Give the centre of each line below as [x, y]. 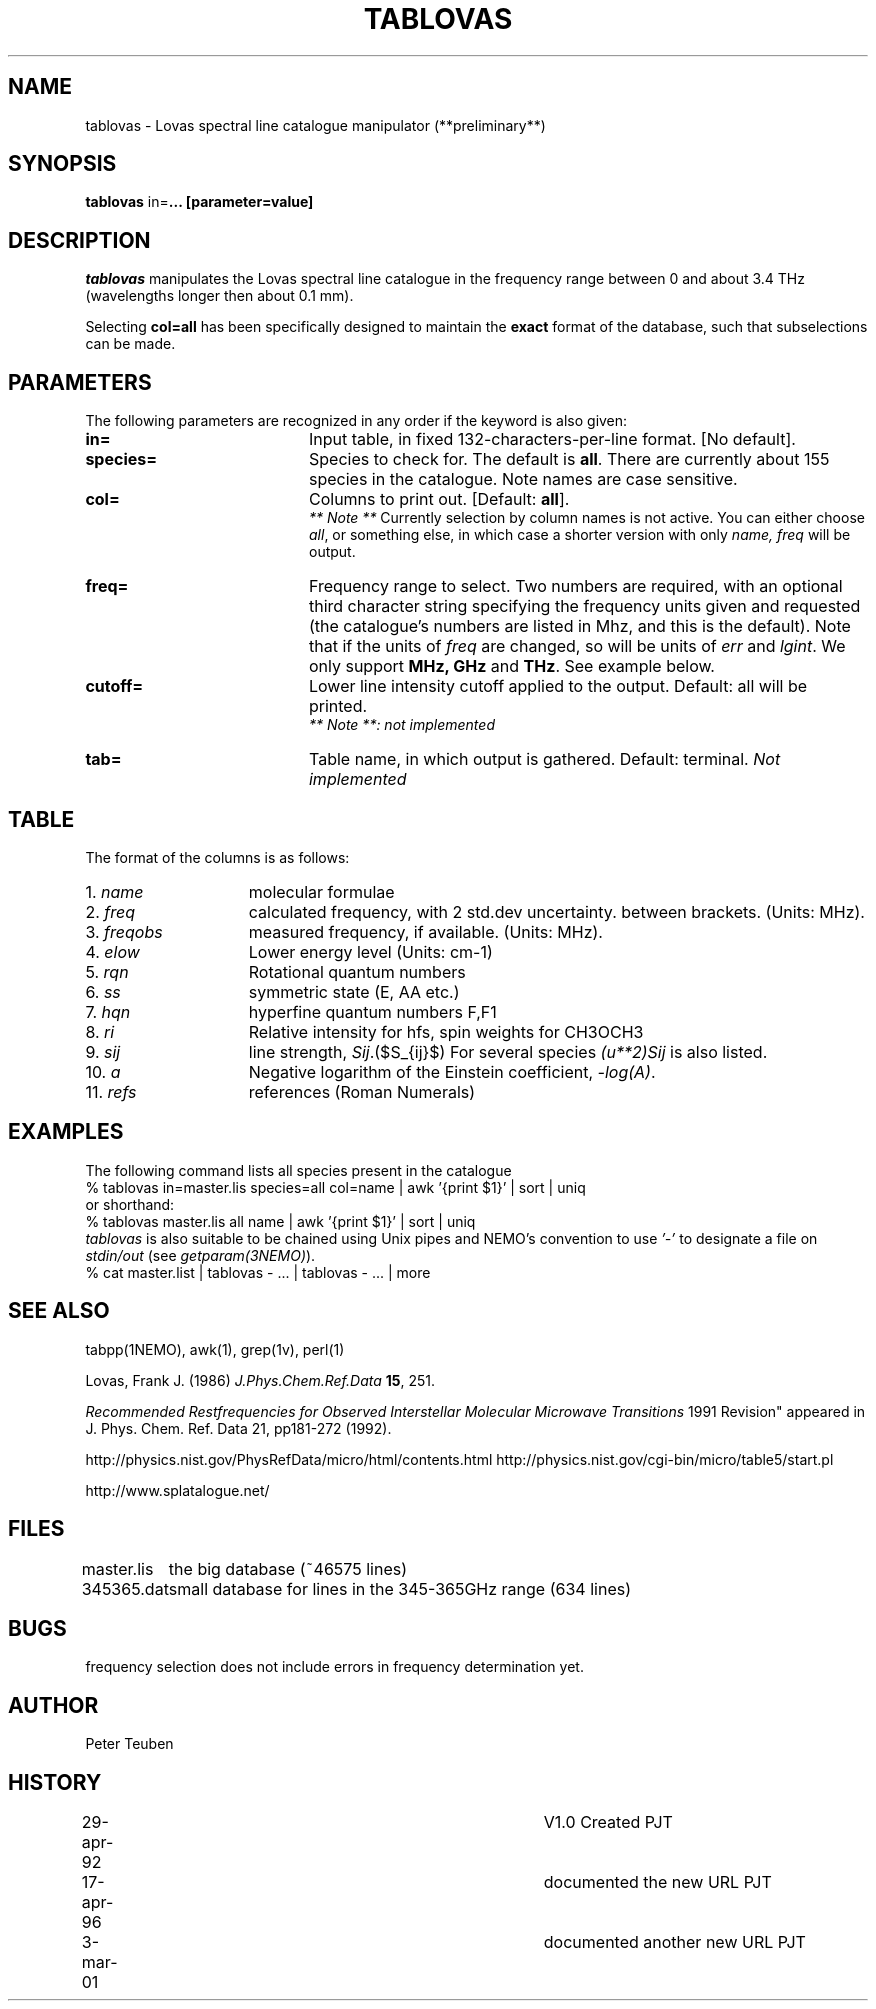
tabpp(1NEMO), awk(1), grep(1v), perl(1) [215, 1349]
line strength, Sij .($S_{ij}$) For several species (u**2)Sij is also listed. [508, 1051]
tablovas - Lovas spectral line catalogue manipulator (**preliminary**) [315, 125]
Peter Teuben [129, 1744]
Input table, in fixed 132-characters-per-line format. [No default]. [552, 439]
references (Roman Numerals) [362, 1091]
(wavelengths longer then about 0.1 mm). [219, 296]
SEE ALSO [59, 1311]
